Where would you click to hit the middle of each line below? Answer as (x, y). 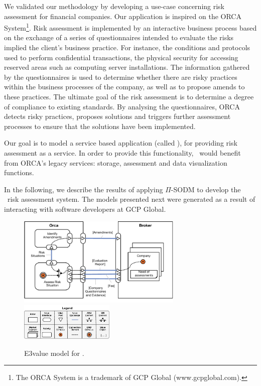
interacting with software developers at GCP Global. (85, 209)
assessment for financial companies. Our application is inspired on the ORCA (123, 16)
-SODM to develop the (206, 189)
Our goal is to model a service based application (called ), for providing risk (121, 143)
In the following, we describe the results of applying (84, 189)
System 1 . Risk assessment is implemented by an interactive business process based (130, 27)
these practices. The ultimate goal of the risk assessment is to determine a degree (129, 96)
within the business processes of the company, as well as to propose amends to (124, 87)
